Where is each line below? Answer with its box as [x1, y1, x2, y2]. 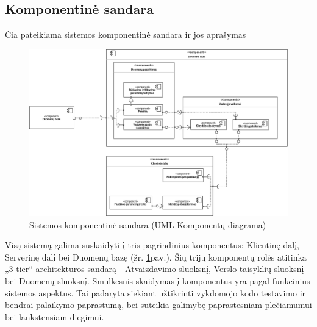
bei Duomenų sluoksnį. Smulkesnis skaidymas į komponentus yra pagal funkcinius [5, 275, 310, 287]
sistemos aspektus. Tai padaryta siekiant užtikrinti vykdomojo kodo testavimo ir [5, 286, 306, 299]
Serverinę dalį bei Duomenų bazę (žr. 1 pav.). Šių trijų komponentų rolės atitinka [5, 250, 307, 263]
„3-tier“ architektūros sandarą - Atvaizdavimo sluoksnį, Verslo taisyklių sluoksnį [5, 262, 304, 275]
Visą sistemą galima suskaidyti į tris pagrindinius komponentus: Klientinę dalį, [5, 239, 299, 251]
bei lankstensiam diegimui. [5, 310, 104, 323]
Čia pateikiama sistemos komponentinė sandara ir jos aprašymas [5, 28, 246, 41]
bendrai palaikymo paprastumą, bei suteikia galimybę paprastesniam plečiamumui [5, 298, 312, 311]
